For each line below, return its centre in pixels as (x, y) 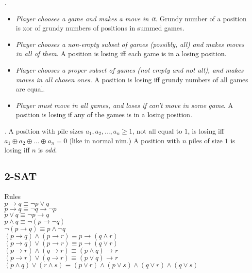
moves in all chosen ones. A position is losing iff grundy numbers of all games (132, 79)
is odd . (48, 150)
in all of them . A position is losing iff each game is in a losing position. (121, 53)
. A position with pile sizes (44, 130)
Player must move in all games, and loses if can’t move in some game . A (124, 105)
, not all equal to (157, 130)
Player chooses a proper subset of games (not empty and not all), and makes (130, 69)
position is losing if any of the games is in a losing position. (104, 114)
